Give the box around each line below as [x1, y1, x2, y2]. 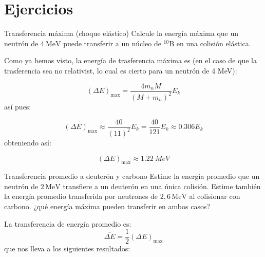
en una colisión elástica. [176, 38, 251, 48]
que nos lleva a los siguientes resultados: [4, 243, 130, 254]
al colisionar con [189, 191, 240, 201]
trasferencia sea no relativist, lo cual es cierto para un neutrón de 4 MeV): [4, 65, 237, 76]
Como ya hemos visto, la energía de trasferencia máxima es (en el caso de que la [4, 55, 257, 66]
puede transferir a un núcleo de [63, 38, 161, 48]
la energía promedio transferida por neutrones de [4, 191, 158, 201]
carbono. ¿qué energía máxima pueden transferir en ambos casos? [4, 201, 211, 212]
